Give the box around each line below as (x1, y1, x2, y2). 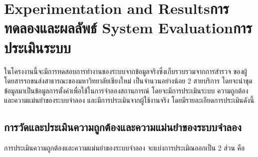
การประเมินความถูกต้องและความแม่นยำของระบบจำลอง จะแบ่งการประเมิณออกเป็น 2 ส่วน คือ (4, 143, 245, 153)
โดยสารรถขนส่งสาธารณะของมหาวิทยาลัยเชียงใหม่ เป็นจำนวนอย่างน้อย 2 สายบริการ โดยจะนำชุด (4, 76, 253, 86)
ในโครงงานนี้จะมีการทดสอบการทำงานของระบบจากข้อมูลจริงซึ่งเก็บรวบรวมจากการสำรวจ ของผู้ (4, 66, 247, 76)
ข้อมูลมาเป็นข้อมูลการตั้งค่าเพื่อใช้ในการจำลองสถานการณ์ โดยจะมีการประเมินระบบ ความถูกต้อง (4, 85, 249, 95)
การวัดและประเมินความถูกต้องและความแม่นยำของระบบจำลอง (4, 119, 242, 135)
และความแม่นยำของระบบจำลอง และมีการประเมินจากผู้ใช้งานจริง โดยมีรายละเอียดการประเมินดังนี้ (4, 95, 255, 105)
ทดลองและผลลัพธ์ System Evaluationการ (4, 17, 252, 38)
